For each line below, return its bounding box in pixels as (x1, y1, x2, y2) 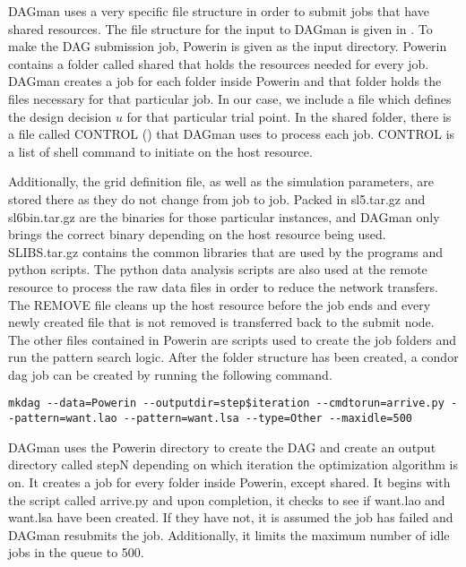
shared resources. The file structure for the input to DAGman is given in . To (8, 19, 433, 38)
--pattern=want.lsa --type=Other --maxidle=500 (123, 412, 413, 425)
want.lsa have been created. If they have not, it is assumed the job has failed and (8, 508, 453, 527)
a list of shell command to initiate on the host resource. (8, 142, 313, 160)
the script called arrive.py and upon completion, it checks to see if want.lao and (8, 490, 445, 509)
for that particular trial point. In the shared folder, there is (126, 107, 452, 125)
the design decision (8, 107, 112, 125)
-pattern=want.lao (8, 412, 117, 425)
